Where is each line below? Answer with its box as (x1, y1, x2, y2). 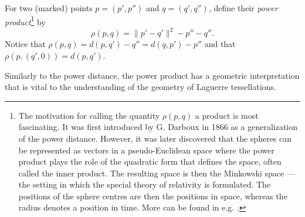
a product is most (195, 109, 259, 121)
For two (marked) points (5, 2, 93, 14)
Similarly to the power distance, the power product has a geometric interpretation (5, 69, 300, 81)
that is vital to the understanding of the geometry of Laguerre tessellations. (5, 81, 276, 93)
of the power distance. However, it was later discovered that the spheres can (18, 132, 292, 144)
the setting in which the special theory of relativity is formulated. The (18, 178, 271, 191)
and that (204, 38, 236, 50)
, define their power (208, 2, 278, 14)
